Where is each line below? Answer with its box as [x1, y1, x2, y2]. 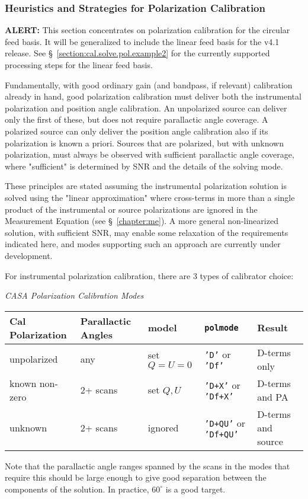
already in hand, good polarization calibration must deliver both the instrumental [5, 90, 301, 103]
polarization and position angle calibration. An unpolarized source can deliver [5, 101, 287, 114]
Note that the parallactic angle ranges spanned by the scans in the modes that [5, 459, 290, 472]
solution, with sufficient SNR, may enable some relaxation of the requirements [5, 226, 288, 238]
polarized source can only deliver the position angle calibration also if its [5, 124, 268, 137]
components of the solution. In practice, [5, 482, 149, 495]
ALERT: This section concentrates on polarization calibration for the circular [5, 24, 290, 36]
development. [5, 249, 53, 261]
